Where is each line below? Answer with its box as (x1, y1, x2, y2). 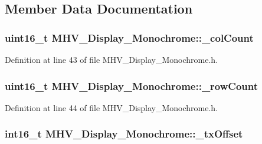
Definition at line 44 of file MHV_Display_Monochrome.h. (5, 101, 218, 113)
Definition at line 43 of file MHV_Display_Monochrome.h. (5, 53, 218, 65)
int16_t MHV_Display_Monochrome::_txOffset (5, 126, 243, 141)
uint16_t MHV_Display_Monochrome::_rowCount (5, 78, 258, 93)
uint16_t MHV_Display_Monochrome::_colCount (5, 30, 254, 45)
